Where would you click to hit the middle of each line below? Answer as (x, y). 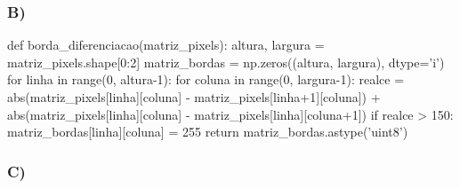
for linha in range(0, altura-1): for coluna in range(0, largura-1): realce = (206, 79)
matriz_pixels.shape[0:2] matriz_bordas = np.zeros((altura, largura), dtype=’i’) (226, 62)
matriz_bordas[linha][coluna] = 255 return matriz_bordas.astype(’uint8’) (208, 132)
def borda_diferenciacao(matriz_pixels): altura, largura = (166, 45)
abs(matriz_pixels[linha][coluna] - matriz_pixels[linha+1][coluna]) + (194, 97)
